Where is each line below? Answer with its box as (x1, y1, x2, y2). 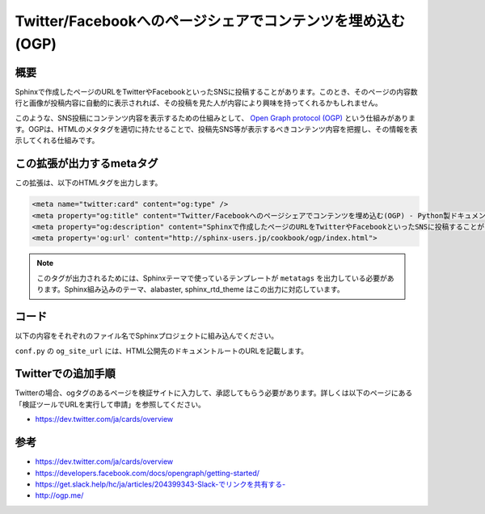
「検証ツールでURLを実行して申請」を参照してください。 (15, 399, 206, 409)
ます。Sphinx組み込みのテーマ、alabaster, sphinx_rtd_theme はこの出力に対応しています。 (43, 284, 344, 294)
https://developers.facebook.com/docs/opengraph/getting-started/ (35, 468, 260, 478)
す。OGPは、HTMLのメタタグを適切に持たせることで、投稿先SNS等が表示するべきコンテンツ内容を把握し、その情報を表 (15, 124, 418, 134)
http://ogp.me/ (35, 491, 84, 500)
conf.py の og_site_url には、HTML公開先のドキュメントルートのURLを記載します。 (15, 346, 309, 356)
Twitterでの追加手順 (15, 367, 116, 381)
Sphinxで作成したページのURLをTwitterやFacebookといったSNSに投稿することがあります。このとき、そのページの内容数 (15, 86, 418, 96)
